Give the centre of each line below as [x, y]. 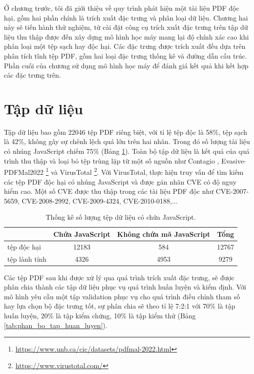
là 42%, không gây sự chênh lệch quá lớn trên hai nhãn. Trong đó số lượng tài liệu [127, 141]
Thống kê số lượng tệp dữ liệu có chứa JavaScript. [121, 217]
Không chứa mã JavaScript [164, 234]
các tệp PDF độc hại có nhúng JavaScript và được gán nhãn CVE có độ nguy [120, 181]
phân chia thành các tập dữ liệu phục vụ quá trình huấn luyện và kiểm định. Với [125, 287]
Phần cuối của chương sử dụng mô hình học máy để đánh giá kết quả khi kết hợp [126, 65]
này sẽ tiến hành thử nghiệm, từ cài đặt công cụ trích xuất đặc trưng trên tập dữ [126, 27]
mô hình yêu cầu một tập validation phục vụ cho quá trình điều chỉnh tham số [122, 296]
